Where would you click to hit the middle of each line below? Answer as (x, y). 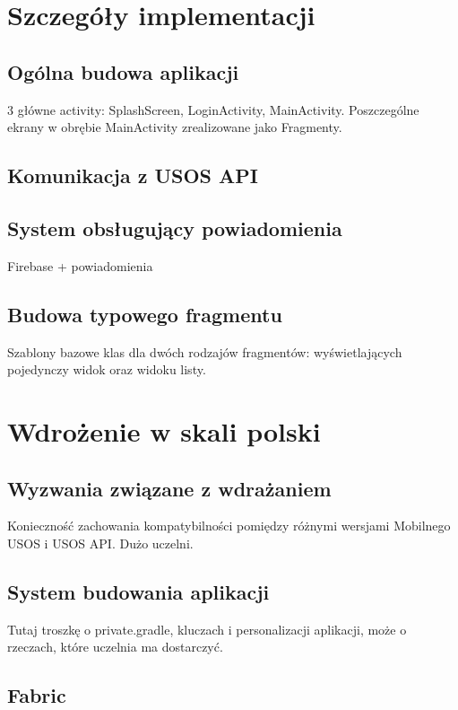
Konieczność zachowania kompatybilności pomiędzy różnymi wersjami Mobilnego (229, 526)
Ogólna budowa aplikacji (123, 71)
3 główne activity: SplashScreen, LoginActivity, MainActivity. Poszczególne (213, 109)
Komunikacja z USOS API (133, 175)
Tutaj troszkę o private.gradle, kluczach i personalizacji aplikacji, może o (207, 629)
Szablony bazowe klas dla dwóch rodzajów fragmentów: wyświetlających (205, 351)
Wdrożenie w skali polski (164, 430)
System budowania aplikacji (138, 591)
